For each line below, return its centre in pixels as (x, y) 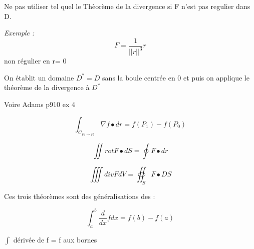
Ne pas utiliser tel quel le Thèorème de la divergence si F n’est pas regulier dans (127, 6)
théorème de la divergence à (47, 87)
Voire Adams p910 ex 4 (40, 104)
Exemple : (19, 33)
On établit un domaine (39, 77)
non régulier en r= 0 (35, 61)
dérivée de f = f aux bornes (55, 240)
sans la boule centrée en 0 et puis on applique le (176, 77)
